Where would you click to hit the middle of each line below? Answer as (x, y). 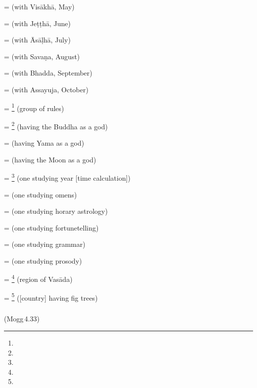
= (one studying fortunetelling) (51, 227)
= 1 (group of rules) (34, 107)
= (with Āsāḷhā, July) (37, 40)
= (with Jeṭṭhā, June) (37, 23)
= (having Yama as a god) (44, 143)
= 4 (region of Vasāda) (38, 278)
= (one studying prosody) (43, 260)
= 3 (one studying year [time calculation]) (67, 177)
